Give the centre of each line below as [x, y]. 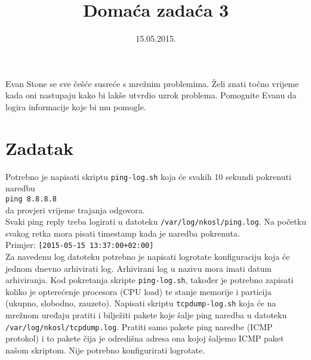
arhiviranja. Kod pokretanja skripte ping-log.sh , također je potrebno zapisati [150, 280]
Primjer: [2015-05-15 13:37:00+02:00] [80, 245]
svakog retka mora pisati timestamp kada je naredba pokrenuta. [123, 233]
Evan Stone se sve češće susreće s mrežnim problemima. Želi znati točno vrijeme [152, 83]
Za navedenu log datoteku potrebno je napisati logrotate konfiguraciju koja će [148, 257]
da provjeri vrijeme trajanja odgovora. [75, 210]
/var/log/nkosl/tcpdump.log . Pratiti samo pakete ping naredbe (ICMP [139, 326]
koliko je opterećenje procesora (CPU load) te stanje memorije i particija [138, 291]
